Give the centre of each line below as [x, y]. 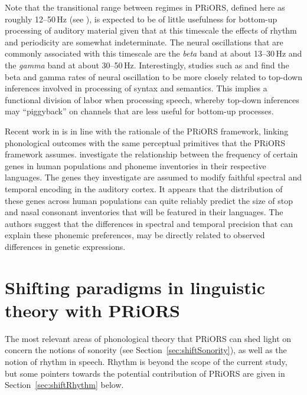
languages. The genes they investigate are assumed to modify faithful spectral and [153, 177]
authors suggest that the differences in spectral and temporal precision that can [149, 223]
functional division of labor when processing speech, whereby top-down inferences [152, 99]
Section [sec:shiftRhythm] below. [64, 385]
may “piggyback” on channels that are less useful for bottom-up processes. [139, 111]
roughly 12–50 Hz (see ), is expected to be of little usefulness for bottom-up [141, 19]
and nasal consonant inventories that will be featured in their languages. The [144, 212]
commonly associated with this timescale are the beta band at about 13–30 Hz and [153, 53]
